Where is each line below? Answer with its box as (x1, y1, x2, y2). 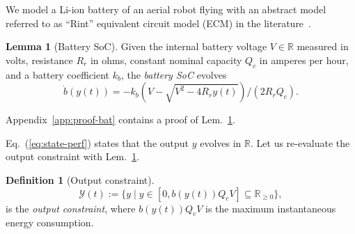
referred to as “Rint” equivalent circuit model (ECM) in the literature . (6, 15, 311, 30)
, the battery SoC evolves (120, 67, 227, 81)
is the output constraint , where (6, 201, 136, 215)
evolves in (200, 135, 242, 150)
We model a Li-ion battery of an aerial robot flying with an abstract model (6, 2, 326, 16)
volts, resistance (6, 52, 73, 67)
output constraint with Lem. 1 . (6, 149, 140, 164)
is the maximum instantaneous (205, 201, 336, 215)
